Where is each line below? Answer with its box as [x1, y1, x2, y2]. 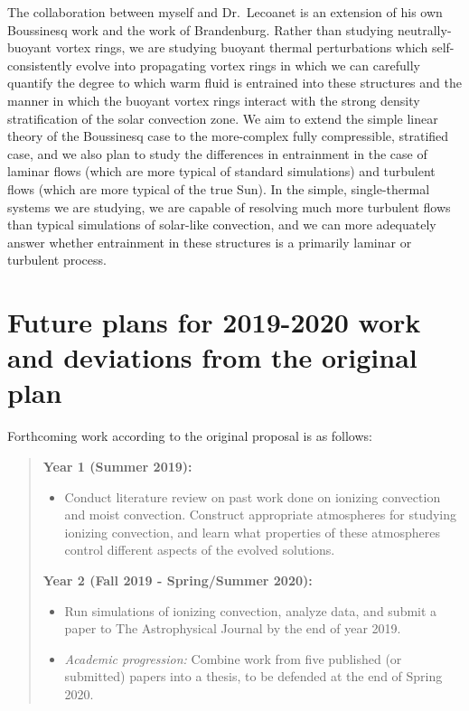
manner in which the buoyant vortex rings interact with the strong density [7, 90, 420, 109]
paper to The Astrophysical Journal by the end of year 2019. [64, 619, 401, 638]
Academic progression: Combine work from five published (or [64, 649, 402, 668]
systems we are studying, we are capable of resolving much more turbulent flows [7, 197, 451, 216]
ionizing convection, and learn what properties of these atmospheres [64, 522, 441, 541]
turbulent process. [7, 250, 107, 269]
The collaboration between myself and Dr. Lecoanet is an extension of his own [7, 3, 443, 21]
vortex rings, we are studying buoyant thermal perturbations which [55, 38, 428, 57]
